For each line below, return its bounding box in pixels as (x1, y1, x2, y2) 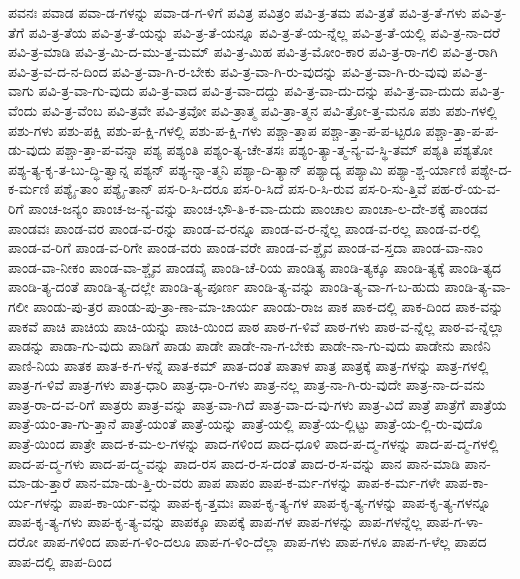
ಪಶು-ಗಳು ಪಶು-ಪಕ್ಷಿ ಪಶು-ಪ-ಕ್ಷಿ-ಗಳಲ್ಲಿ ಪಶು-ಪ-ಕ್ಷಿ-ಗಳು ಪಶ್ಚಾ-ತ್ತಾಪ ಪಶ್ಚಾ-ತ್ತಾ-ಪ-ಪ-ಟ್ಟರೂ (8, 119, 421, 140)
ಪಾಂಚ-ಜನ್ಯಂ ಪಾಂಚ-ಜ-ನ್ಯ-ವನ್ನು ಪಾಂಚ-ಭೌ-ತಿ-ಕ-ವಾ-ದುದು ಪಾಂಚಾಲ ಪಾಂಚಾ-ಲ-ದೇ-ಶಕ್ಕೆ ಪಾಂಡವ (28, 197, 488, 218)
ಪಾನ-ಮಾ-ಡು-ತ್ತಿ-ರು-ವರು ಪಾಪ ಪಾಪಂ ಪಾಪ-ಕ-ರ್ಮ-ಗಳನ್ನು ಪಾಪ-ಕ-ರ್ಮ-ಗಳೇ (75, 472, 441, 493)
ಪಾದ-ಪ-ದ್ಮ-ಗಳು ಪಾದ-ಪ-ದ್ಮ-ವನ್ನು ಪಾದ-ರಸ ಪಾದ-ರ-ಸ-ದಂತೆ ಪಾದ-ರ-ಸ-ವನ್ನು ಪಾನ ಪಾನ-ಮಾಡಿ (8, 452, 460, 473)
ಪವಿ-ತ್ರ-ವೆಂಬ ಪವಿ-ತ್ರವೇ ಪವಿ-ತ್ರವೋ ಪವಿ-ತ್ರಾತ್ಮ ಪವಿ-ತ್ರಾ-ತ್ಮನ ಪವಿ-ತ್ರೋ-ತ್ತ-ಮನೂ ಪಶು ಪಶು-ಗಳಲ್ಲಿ (41, 99, 497, 120)
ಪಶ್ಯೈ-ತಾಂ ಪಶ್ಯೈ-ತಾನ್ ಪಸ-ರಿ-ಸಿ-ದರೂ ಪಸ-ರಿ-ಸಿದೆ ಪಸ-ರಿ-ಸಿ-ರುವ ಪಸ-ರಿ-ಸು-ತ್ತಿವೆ (54, 178, 427, 199)
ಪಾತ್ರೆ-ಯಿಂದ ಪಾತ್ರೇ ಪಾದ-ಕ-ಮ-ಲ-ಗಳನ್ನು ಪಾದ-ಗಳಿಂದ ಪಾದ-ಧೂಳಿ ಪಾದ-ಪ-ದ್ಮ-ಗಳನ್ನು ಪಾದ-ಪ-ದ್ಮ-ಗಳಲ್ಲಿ (8, 433, 499, 454)
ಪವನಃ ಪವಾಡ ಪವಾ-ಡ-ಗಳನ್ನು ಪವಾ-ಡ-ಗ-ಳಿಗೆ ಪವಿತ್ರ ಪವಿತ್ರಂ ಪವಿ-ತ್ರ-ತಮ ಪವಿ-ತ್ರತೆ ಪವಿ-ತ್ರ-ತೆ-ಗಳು (8, 2, 467, 22)
